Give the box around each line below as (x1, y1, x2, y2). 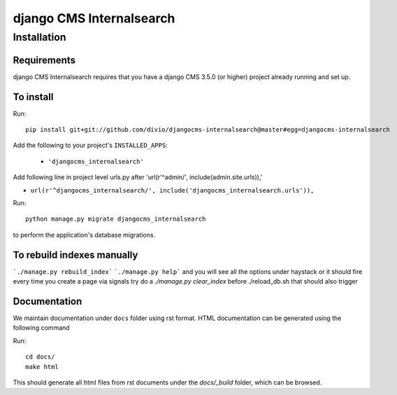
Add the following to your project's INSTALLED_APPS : (13, 141, 168, 150)
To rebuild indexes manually (13, 249, 138, 261)
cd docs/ (25, 353, 55, 361)
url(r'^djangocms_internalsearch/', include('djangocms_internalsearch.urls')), (30, 186, 315, 194)
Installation (13, 31, 66, 43)
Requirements (13, 54, 76, 66)
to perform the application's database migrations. (13, 230, 156, 239)
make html (25, 363, 59, 370)
